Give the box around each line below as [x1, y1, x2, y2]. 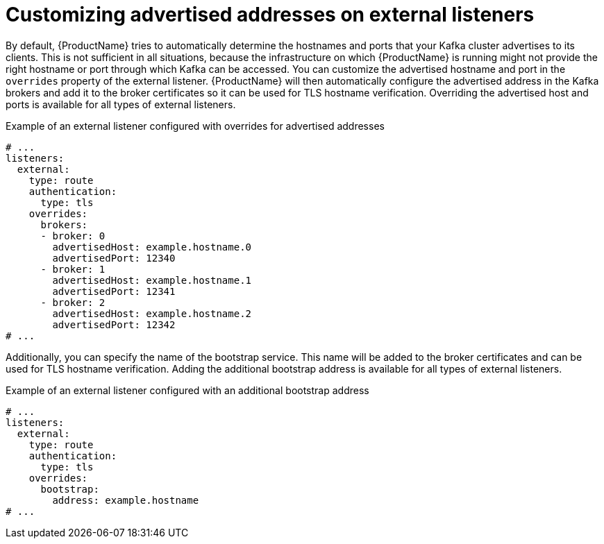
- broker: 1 [40, 263, 106, 275]
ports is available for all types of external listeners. [6, 98, 236, 110]
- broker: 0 [40, 230, 106, 241]
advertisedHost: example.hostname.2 [52, 307, 252, 319]
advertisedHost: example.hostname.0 [52, 241, 252, 253]
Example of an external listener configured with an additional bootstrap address [6, 384, 369, 396]
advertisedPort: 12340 [52, 252, 176, 264]
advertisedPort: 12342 [52, 318, 176, 330]
